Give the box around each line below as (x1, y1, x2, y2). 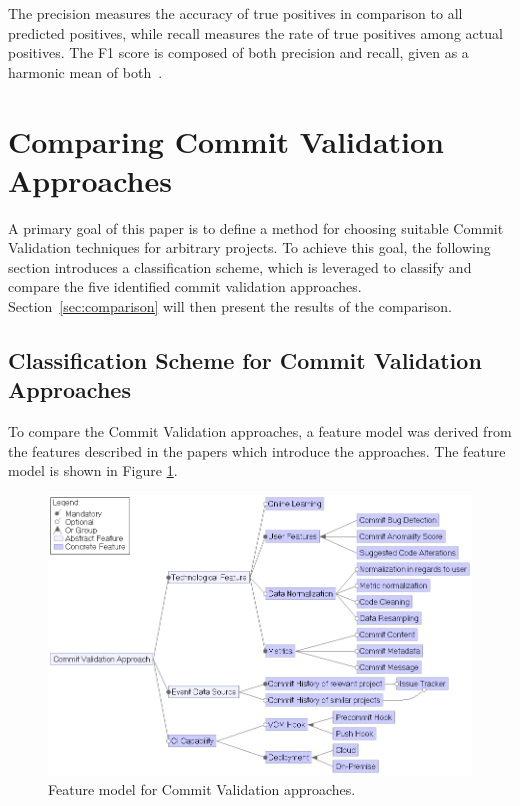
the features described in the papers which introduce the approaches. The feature (8, 440, 506, 461)
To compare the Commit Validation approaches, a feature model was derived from (8, 421, 512, 442)
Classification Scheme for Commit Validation (8, 345, 482, 376)
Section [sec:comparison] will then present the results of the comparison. (8, 296, 452, 317)
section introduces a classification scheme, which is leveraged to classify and (8, 256, 472, 277)
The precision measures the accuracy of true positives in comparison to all (8, 3, 463, 23)
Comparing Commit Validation (8, 120, 444, 161)
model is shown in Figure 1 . (8, 460, 178, 481)
